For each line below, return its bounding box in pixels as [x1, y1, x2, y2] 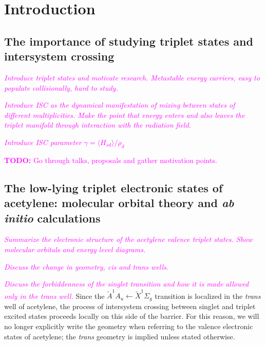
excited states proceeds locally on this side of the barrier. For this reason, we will [4, 311, 259, 321]
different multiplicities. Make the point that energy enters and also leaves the [4, 109, 245, 120]
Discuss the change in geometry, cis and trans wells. [4, 261, 169, 272]
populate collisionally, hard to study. [4, 82, 118, 93]
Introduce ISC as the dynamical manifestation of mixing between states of [4, 99, 235, 110]
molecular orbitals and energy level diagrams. [4, 243, 146, 254]
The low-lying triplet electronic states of [4, 179, 223, 195]
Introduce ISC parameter [4, 136, 82, 147]
